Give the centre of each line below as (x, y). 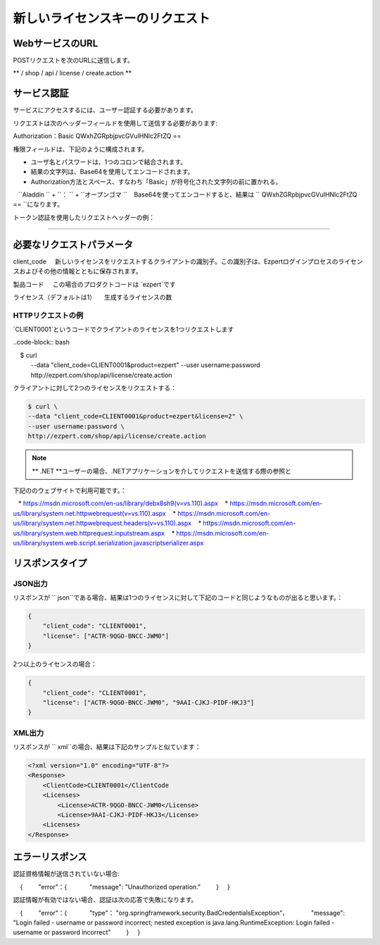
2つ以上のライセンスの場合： (55, 664)
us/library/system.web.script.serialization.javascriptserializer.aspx (108, 543)
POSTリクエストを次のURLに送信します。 (73, 61)
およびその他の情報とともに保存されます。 (80, 271)
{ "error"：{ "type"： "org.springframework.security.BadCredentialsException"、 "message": (182, 913)
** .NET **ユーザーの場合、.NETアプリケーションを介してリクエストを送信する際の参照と (162, 471)
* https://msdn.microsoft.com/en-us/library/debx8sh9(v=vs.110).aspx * (123, 503)
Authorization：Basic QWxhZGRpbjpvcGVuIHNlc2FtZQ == (97, 136)
